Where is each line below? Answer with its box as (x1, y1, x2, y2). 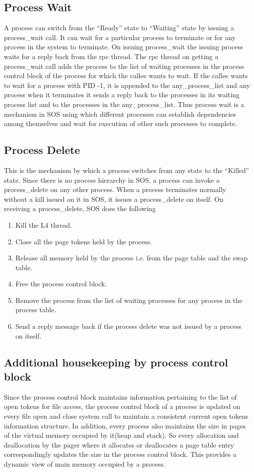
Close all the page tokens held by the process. (15, 236, 152, 246)
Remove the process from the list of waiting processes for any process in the (15, 295, 243, 305)
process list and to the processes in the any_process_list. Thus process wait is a (4, 99, 244, 109)
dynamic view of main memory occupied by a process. (4, 459, 166, 469)
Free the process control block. (15, 279, 107, 289)
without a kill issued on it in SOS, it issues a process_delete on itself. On (4, 193, 224, 204)
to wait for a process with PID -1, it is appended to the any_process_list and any (4, 80, 250, 90)
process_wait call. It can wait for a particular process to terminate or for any (4, 32, 236, 42)
